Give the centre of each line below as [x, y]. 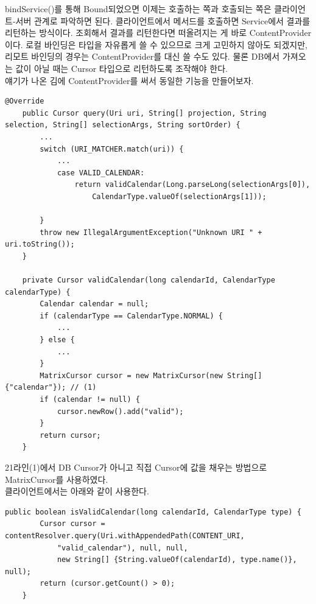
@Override [25, 101]
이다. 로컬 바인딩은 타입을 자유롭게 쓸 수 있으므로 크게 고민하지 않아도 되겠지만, [156, 44]
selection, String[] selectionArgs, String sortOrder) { [123, 125]
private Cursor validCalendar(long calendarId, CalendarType [149, 280]
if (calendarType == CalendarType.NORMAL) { [131, 316]
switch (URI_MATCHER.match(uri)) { [112, 149]
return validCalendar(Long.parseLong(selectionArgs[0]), [192, 185]
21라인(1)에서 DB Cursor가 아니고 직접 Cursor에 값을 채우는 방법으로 [136, 467]
